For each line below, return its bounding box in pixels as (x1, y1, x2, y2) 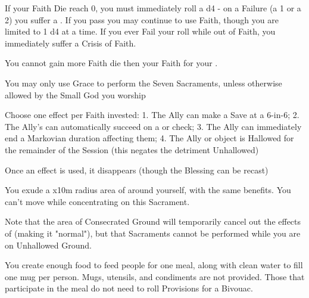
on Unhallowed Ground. (5, 238, 92, 251)
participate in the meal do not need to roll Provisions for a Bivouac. (5, 282, 253, 294)
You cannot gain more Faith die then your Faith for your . (5, 57, 218, 69)
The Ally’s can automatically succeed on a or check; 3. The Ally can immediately (5, 120, 302, 132)
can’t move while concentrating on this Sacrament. (5, 195, 190, 207)
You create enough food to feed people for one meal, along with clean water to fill (5, 259, 303, 271)
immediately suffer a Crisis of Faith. (5, 36, 136, 49)
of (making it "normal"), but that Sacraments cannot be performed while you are (5, 226, 301, 239)
